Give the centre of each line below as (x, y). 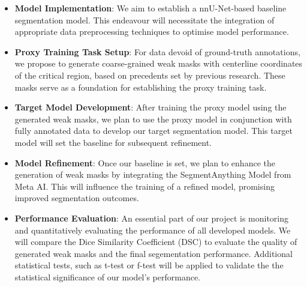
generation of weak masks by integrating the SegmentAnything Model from (153, 174)
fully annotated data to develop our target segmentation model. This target (153, 131)
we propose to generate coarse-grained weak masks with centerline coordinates (159, 63)
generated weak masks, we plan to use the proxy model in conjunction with (153, 119)
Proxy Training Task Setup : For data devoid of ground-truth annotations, (157, 51)
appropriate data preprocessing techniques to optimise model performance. (152, 32)
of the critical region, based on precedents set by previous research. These (150, 75)
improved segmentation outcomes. (77, 198)
